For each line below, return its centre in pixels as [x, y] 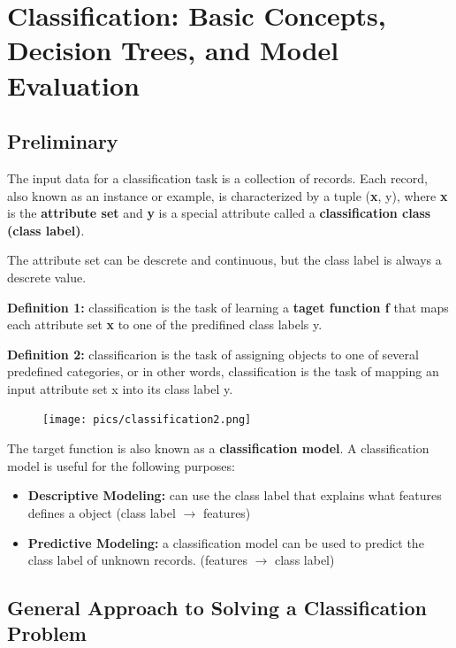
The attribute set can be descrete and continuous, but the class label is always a [224, 260]
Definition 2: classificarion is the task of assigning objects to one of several [213, 354]
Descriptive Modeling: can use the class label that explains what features [235, 495]
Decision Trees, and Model [173, 50]
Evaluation [73, 85]
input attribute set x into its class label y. [120, 388]
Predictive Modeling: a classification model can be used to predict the [226, 542]
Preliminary [63, 141]
